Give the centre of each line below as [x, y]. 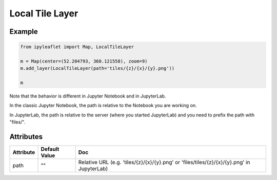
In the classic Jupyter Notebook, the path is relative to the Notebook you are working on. [103, 106]
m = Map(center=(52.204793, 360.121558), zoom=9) [84, 61]
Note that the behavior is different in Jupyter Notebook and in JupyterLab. [88, 96]
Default [50, 149]
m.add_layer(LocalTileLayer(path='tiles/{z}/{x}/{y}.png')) [97, 68]
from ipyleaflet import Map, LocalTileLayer [77, 47]
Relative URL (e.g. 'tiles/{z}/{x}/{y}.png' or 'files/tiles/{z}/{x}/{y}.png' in [164, 163]
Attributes [26, 137]
